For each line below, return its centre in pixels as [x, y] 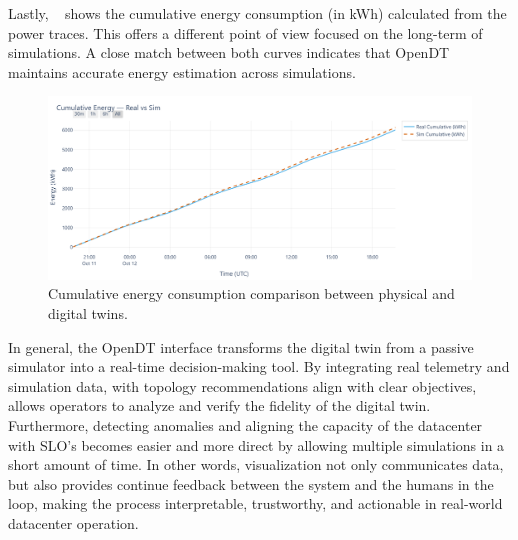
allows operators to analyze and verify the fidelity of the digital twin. [219, 405]
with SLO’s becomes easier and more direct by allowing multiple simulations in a [256, 444]
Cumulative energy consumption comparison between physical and [251, 293]
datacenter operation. [73, 522]
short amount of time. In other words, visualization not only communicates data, [256, 464]
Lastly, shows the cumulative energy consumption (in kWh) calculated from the [257, 13]
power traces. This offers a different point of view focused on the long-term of [245, 32]
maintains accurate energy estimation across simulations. [182, 71]
